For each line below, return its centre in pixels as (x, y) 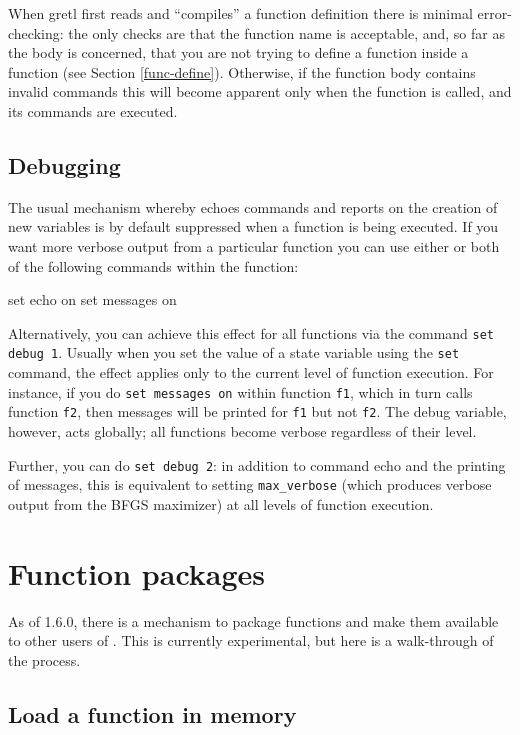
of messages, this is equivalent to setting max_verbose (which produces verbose (250, 484)
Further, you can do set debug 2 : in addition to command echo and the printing (257, 464)
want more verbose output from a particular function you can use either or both (254, 245)
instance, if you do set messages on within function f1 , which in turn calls (240, 391)
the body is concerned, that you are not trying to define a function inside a (238, 52)
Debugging (64, 164)
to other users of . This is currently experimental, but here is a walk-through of (251, 640)
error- (494, 13)
